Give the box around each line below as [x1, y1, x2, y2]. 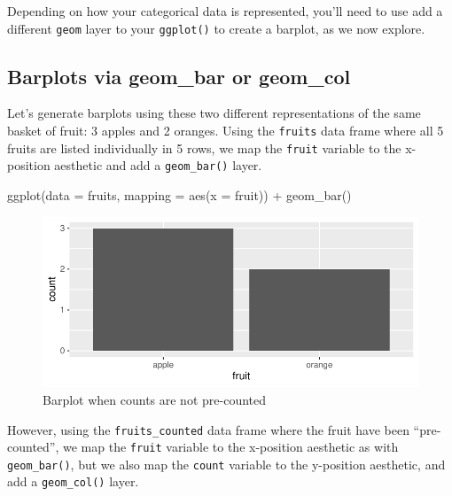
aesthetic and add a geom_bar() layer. [54, 156, 262, 174]
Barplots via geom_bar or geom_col [7, 62, 351, 89]
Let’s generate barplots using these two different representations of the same [7, 104, 421, 122]
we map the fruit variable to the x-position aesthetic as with [62, 438, 399, 456]
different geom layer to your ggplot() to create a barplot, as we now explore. [7, 19, 425, 37]
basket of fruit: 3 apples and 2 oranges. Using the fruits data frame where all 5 [7, 121, 444, 140]
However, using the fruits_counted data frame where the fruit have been [7, 420, 409, 438]
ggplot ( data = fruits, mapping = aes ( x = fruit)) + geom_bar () [7, 186, 352, 205]
